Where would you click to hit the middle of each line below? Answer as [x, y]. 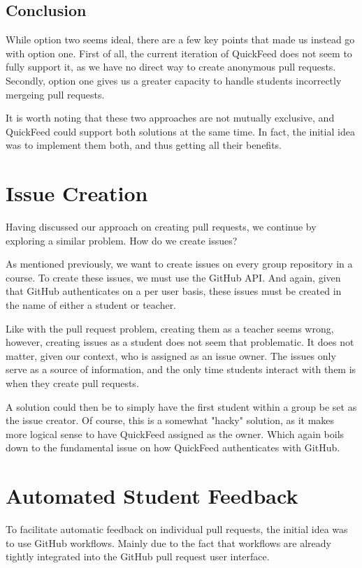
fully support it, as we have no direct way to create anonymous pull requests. [171, 67]
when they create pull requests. [72, 383]
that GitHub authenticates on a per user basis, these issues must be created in [174, 291]
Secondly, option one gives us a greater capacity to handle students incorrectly [174, 80]
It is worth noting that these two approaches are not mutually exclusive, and [170, 118]
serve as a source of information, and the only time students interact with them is [181, 369]
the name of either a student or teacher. [91, 305]
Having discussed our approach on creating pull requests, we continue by [161, 227]
